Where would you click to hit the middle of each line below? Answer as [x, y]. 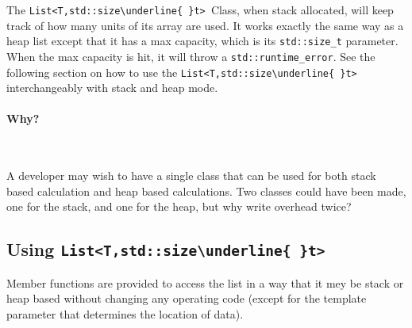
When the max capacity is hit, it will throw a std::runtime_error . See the [191, 56]
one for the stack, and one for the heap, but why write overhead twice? [179, 206]
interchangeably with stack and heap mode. [112, 88]
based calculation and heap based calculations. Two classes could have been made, [206, 191]
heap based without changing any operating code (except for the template [187, 298]
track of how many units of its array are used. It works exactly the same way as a [205, 25]
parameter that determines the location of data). [125, 313]
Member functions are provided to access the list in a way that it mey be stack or [205, 282]
